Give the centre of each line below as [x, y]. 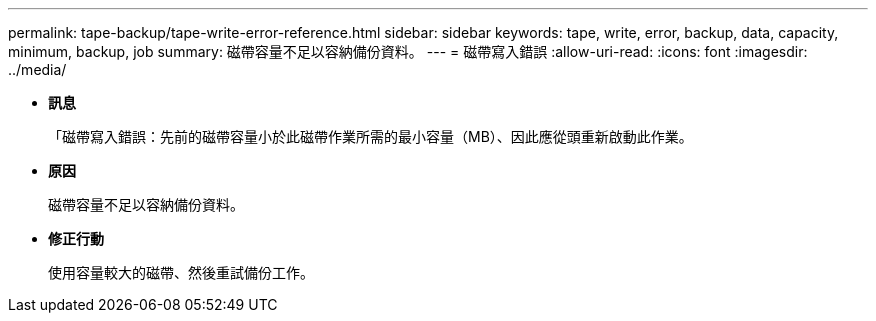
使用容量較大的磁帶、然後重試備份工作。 [181, 272]
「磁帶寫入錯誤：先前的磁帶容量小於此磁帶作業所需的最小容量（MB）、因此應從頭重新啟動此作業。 [370, 136]
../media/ [37, 69]
